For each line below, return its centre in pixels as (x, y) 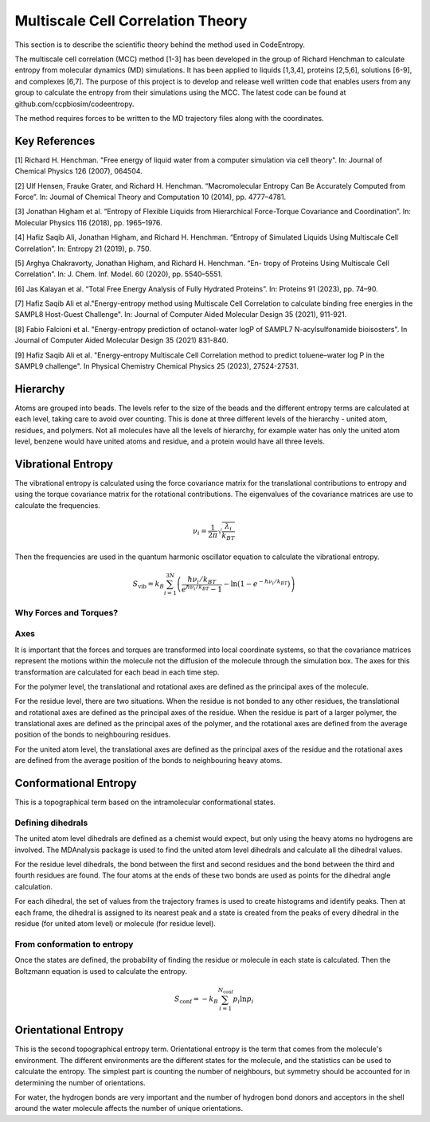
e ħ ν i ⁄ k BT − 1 (202, 588)
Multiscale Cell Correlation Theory (131, 21)
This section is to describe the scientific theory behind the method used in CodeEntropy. (160, 45)
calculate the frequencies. (58, 505)
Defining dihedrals (51, 823)
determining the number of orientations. (80, 1082)
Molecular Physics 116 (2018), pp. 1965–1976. (88, 222)
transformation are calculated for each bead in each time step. (117, 672)
